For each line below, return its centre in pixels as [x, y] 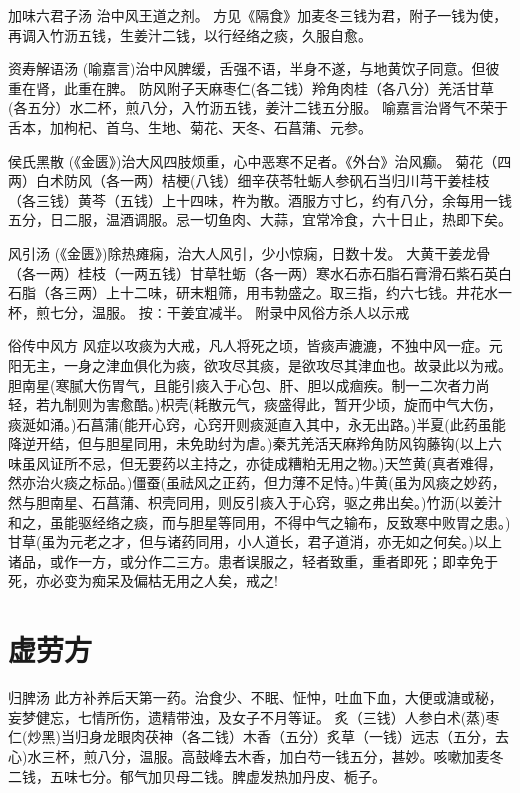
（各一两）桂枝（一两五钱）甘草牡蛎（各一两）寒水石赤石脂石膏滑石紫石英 [253, 272]
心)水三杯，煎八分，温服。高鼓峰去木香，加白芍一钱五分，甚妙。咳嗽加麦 [249, 755]
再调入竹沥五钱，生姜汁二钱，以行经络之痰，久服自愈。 [190, 34]
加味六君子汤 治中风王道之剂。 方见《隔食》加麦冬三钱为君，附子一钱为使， [258, 15]
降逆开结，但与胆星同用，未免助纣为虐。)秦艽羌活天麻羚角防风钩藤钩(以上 [248, 443]
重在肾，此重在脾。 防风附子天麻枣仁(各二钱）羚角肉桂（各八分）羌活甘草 [251, 87]
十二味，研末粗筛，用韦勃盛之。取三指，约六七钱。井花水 [308, 292]
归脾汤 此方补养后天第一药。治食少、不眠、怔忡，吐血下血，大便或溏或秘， [255, 697]
